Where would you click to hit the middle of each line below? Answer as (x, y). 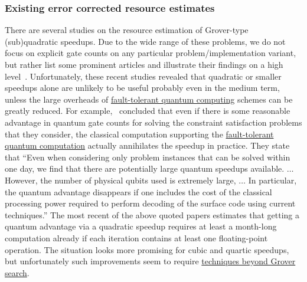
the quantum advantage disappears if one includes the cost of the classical (138, 191)
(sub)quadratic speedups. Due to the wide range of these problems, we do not (145, 41)
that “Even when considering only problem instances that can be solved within (148, 157)
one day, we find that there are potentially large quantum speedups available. (145, 168)
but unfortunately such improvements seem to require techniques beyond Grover (150, 261)
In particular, (272, 180)
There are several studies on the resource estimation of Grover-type (127, 30)
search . (17, 272)
